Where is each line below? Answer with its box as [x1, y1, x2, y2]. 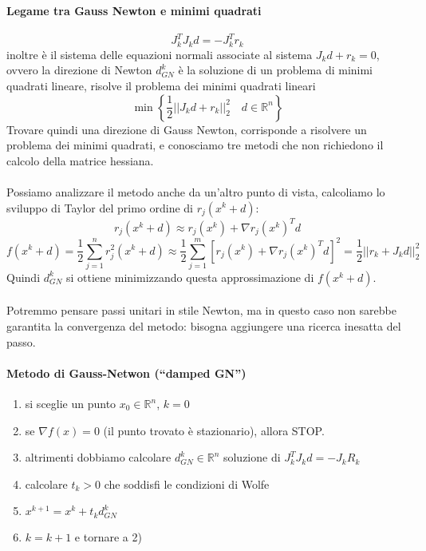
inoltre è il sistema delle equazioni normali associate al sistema [6, 46, 313, 62]
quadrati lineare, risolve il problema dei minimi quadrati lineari [6, 77, 316, 93]
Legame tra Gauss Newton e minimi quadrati [6, 2, 262, 18]
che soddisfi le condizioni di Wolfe [104, 475, 270, 492]
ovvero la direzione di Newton [6, 61, 152, 78]
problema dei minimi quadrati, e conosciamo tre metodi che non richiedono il [6, 137, 384, 153]
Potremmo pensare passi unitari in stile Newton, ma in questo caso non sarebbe [6, 302, 396, 319]
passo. [6, 333, 36, 350]
